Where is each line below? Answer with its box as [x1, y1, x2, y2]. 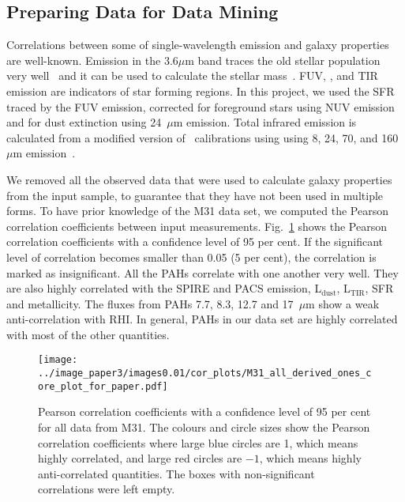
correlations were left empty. [38, 481, 175, 497]
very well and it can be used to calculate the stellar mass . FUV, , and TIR [6, 67, 378, 84]
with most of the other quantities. [6, 326, 170, 342]
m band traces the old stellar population [185, 51, 381, 68]
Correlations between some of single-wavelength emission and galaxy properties [6, 36, 389, 53]
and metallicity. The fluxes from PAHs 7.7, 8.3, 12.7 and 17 [6, 295, 294, 311]
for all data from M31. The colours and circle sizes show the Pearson [38, 419, 370, 436]
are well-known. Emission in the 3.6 [6, 51, 178, 68]
